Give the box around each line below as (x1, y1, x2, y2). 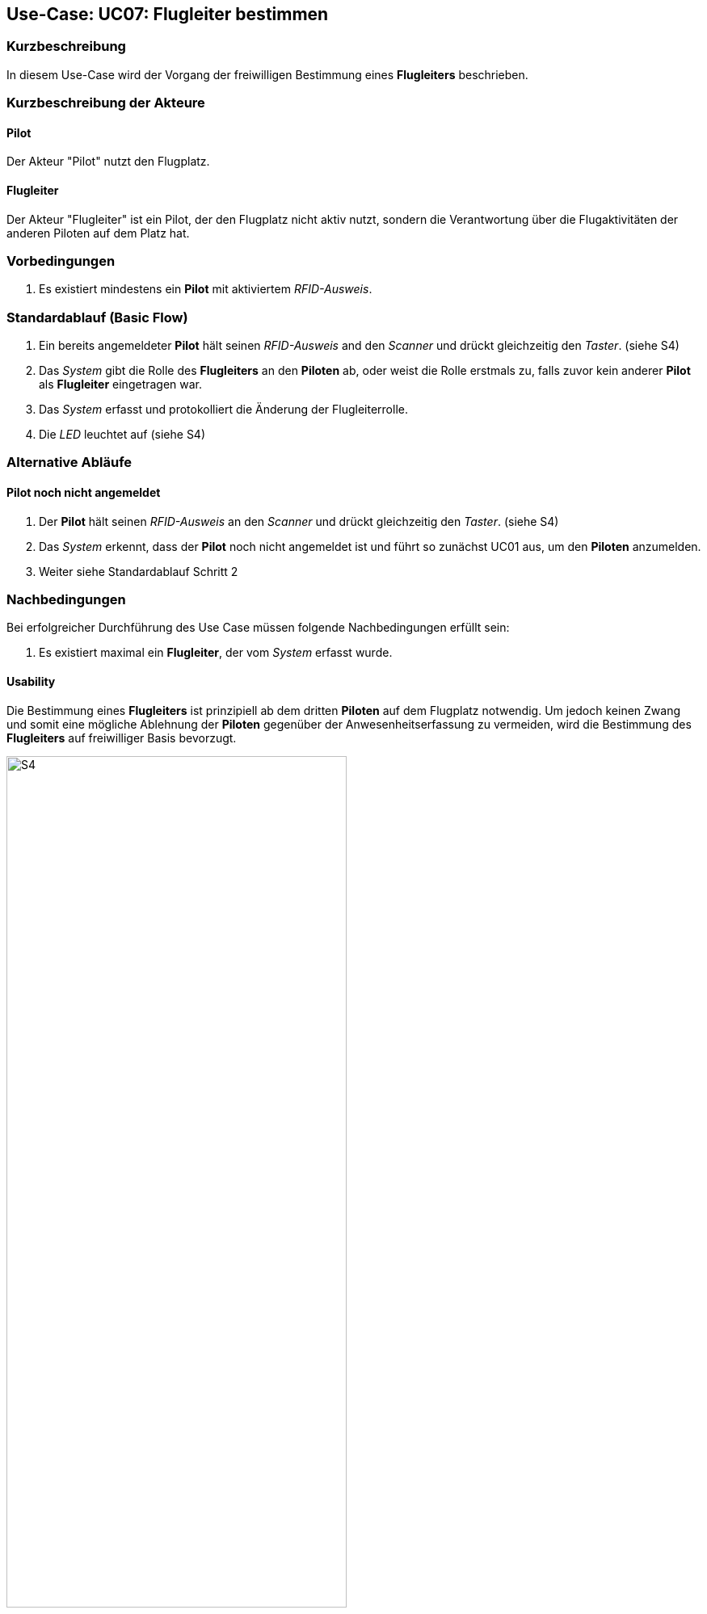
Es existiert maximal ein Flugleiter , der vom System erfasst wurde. (39, 645, 393, 660)
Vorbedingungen (6, 252, 116, 269)
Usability (6, 675, 56, 689)
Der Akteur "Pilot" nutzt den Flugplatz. (6, 154, 210, 169)
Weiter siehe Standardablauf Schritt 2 (39, 564, 238, 578)
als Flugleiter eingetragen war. (39, 377, 203, 392)
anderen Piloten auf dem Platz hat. (6, 225, 190, 240)
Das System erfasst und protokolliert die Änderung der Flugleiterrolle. (39, 402, 408, 417)
